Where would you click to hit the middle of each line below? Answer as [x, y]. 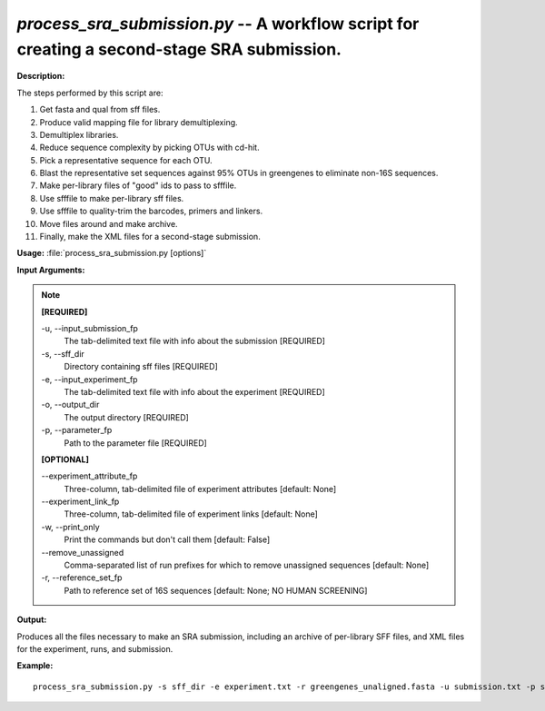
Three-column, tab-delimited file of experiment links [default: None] [191, 514]
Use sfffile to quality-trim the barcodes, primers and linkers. [151, 211]
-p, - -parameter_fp [77, 430]
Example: [35, 666]
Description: [41, 76]
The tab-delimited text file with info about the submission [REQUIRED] [195, 341]
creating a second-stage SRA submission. [179, 49]
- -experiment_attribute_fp [89, 476]
